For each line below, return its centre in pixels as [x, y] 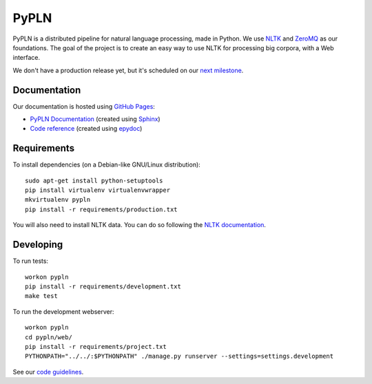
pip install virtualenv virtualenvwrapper [98, 190]
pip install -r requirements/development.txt [103, 286]
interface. [27, 58]
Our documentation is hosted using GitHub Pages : [84, 106]
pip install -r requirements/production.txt [102, 209]
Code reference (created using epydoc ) [86, 129]
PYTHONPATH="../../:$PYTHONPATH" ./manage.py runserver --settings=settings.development [179, 356]
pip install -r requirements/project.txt [96, 346]
